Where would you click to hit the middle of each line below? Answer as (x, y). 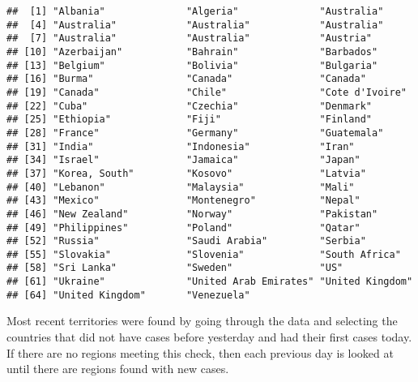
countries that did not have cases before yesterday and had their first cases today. (209, 337)
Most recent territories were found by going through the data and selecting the (202, 321)
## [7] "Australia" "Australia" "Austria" (190, 39)
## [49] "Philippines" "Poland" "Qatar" (183, 227)
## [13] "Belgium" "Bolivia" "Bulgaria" (192, 65)
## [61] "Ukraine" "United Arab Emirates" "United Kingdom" (210, 282)
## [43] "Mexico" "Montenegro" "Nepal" (183, 201)
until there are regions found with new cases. (118, 369)
